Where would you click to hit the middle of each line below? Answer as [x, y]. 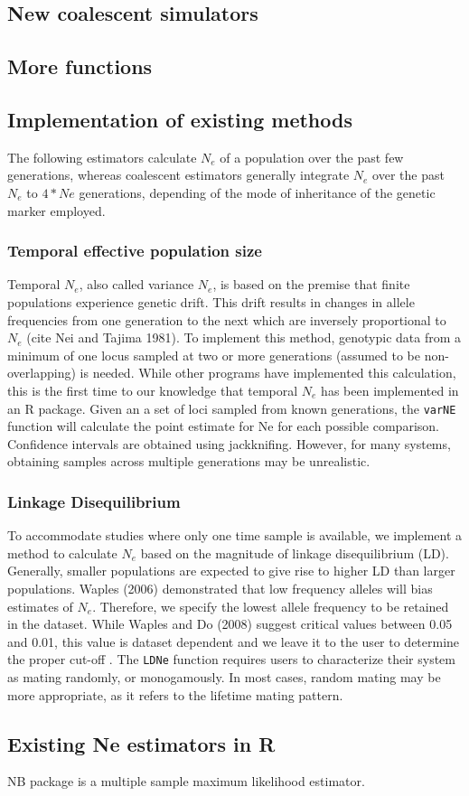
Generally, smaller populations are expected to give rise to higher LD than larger [231, 571]
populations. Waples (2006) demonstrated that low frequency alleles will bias [220, 588]
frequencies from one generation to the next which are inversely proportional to [227, 319]
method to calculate [62, 553]
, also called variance [136, 284]
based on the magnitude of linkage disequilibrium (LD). [295, 553]
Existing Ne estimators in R [141, 743]
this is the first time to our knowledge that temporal [153, 390]
